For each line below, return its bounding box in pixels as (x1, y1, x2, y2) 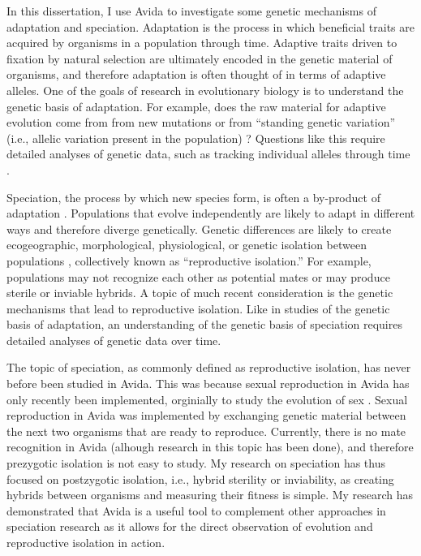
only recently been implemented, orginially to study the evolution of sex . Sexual (6, 390, 408, 407)
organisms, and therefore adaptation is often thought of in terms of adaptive (6, 66, 386, 83)
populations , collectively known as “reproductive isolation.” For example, (6, 252, 372, 269)
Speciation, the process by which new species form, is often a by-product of (6, 188, 380, 205)
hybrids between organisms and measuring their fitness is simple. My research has (6, 486, 414, 503)
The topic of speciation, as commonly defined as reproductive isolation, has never (6, 359, 411, 376)
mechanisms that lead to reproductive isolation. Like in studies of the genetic (6, 300, 390, 317)
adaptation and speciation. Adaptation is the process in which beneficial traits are (6, 18, 415, 35)
